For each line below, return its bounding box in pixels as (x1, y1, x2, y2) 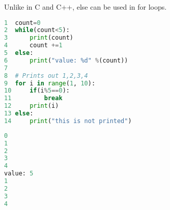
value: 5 (4, 170, 34, 177)
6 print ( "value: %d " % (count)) (4, 56, 128, 64)
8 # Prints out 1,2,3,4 (4, 72, 88, 79)
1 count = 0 (4, 19, 41, 26)
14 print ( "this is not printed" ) (4, 117, 132, 125)
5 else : (4, 49, 34, 57)
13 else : (4, 110, 34, 117)
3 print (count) (4, 34, 74, 42)
